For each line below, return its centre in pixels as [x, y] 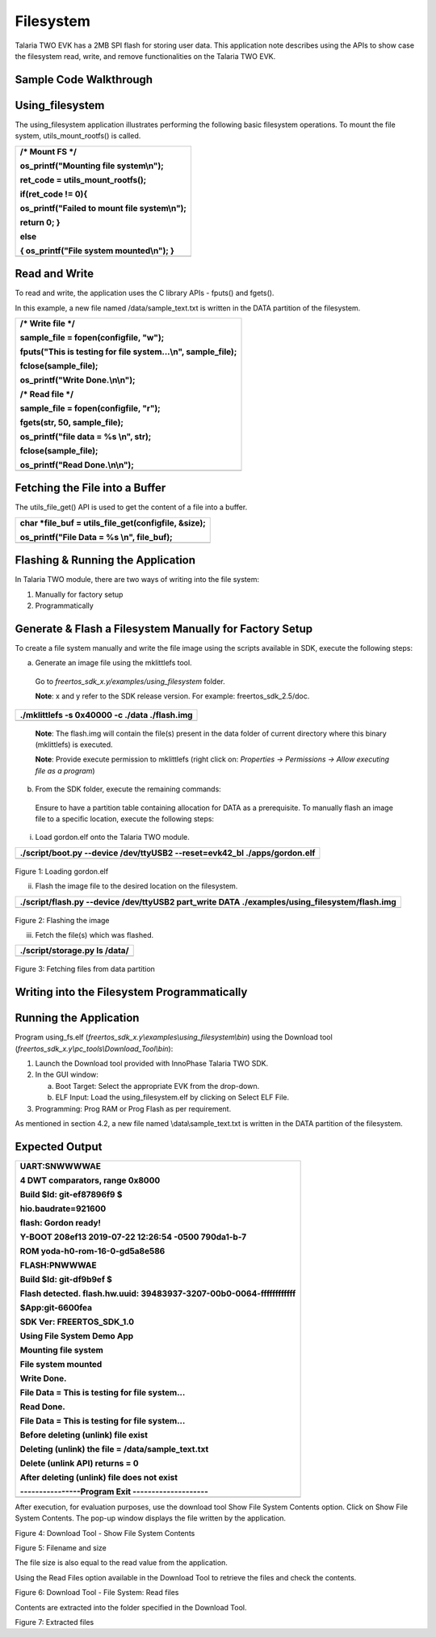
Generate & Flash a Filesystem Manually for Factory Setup [164, 629]
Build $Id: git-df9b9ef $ [66, 1279]
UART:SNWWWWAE [60, 1166]
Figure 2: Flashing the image [62, 920]
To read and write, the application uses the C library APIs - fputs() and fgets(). [145, 293]
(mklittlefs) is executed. [74, 745]
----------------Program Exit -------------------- [114, 1491]
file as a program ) [65, 770]
